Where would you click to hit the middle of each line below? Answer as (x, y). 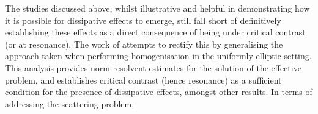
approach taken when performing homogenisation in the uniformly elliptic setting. (158, 56)
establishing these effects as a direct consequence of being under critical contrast (155, 32)
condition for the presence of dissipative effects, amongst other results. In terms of (159, 92)
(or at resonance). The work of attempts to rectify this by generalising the (144, 44)
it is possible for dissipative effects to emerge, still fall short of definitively (143, 20)
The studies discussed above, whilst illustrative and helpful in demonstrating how (157, 8)
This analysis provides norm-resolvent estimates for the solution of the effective (153, 67)
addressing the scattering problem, (70, 103)
